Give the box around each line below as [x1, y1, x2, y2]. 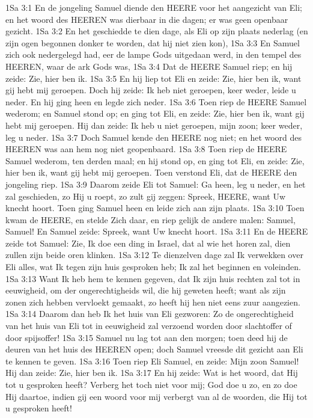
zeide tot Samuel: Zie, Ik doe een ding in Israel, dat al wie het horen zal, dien [5, 236, 291, 249]
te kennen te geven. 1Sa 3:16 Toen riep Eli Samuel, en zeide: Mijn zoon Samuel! [5, 354, 299, 367]
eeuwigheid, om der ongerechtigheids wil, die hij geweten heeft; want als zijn [5, 284, 286, 297]
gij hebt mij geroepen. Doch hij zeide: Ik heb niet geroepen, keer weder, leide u [5, 84, 296, 96]
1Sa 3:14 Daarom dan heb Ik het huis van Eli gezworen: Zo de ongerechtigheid [5, 307, 294, 320]
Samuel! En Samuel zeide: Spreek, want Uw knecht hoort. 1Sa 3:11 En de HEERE [5, 225, 308, 238]
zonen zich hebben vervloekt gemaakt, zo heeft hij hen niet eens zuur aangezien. [5, 295, 300, 308]
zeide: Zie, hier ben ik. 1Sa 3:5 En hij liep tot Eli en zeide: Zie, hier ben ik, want [5, 72, 302, 84]
